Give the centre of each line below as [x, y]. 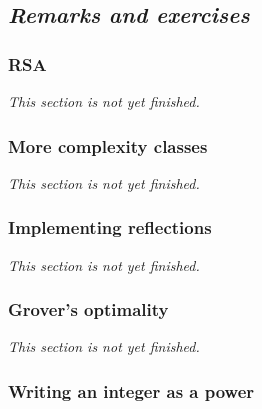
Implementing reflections [110, 227]
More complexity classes [108, 145]
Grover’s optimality [88, 309]
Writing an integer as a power [131, 390]
